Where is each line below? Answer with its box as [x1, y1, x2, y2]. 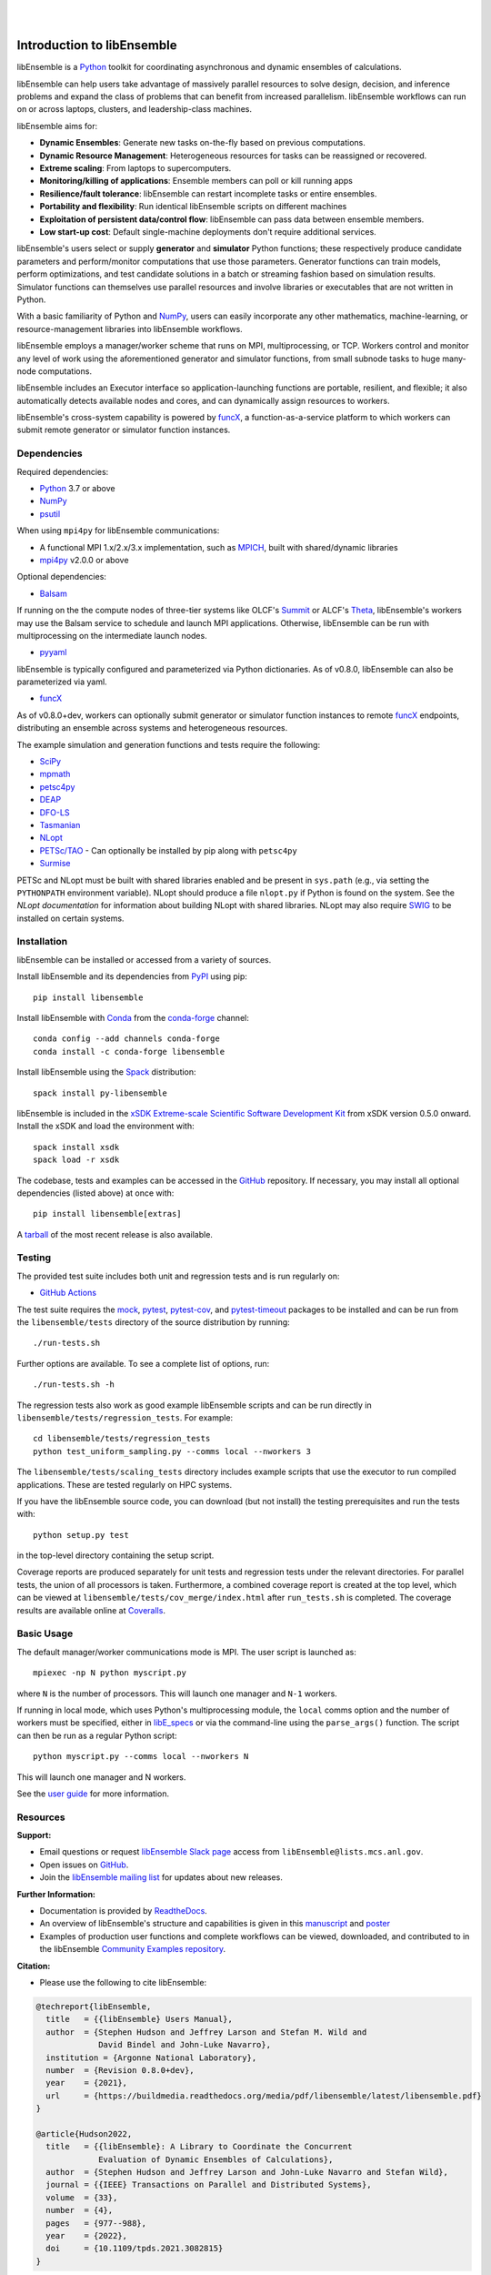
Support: [16, 1830, 52, 1841]
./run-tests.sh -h [33, 1380, 115, 1390]
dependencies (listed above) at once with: [16, 1188, 175, 1198]
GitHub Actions [39, 1288, 97, 1299]
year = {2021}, [45, 2078, 127, 2088]
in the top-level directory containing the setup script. [16, 1550, 215, 1561]
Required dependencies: [16, 466, 109, 477]
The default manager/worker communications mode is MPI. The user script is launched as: [16, 1646, 356, 1657]
